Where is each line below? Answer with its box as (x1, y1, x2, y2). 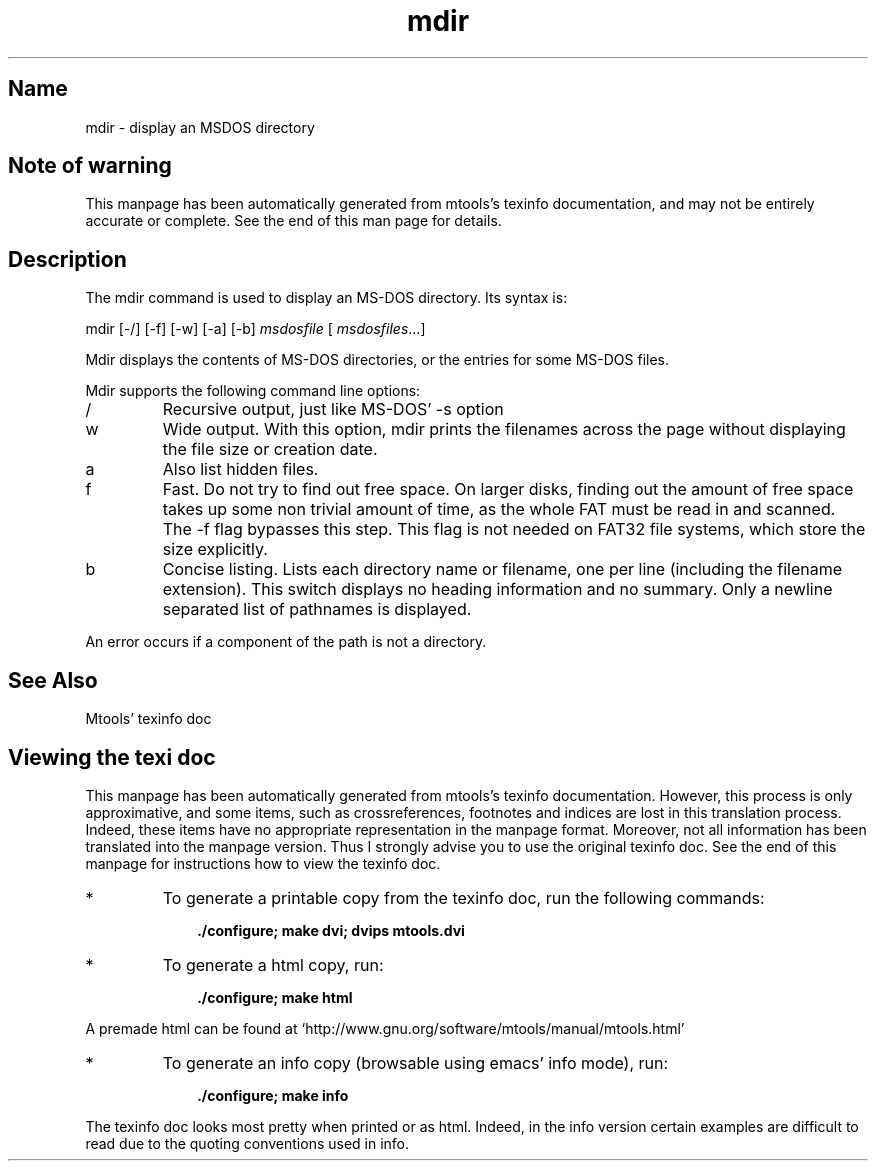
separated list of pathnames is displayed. (162, 599, 472, 620)
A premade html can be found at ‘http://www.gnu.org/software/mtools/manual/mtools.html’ (85, 1019, 685, 1037)
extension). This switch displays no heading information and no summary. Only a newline (162, 579, 833, 600)
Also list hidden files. (162, 459, 319, 480)
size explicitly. (162, 539, 268, 560)
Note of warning (8, 153, 172, 179)
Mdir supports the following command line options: (85, 382, 421, 400)
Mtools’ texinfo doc (85, 710, 212, 728)
